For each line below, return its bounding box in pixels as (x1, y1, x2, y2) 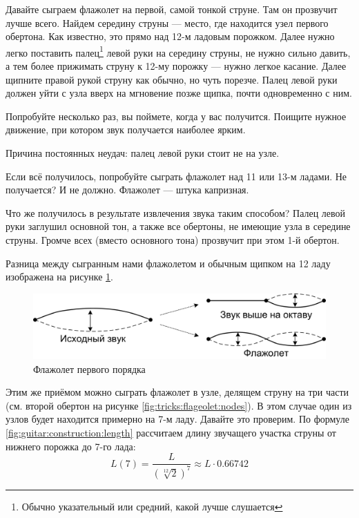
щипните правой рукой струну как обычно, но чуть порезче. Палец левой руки (6, 72, 338, 86)
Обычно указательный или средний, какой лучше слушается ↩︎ (21, 499, 283, 513)
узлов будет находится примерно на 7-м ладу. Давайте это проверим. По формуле (6, 412, 349, 426)
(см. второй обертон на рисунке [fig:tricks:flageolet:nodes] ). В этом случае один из (6, 398, 352, 412)
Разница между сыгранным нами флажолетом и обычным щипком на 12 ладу (6, 256, 331, 270)
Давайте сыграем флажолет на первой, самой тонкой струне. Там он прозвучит (6, 2, 338, 16)
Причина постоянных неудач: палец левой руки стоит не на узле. (6, 146, 280, 160)
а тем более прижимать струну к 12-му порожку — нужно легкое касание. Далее (6, 59, 347, 73)
